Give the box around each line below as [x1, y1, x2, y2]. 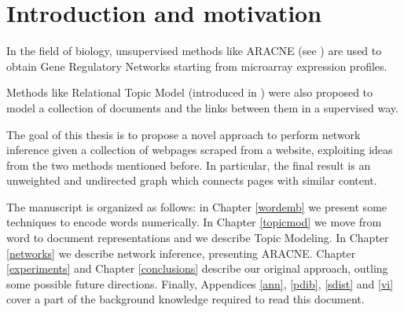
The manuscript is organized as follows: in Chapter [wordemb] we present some [6, 198, 387, 215]
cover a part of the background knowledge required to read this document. [6, 291, 365, 307]
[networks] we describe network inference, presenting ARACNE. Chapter [6, 244, 356, 261]
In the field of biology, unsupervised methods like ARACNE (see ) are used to [6, 42, 382, 59]
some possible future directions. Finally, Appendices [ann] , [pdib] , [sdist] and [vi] [6, 275, 394, 292]
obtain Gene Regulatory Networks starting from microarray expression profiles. [6, 57, 387, 74]
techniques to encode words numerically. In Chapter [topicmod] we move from [6, 214, 382, 230]
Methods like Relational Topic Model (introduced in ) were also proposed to [6, 84, 373, 101]
